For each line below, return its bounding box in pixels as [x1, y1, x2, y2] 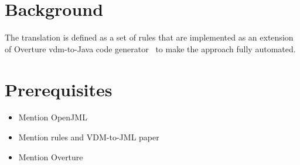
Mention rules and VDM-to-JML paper [18, 131, 159, 143]
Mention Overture [18, 150, 83, 163]
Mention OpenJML [18, 111, 87, 123]
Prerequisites [5, 77, 112, 101]
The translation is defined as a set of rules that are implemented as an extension [5, 31, 294, 43]
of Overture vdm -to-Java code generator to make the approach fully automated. [5, 42, 296, 55]
